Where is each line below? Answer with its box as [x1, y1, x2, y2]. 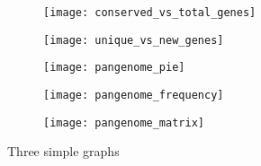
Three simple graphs [7, 142, 120, 161]
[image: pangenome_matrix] [43, 116, 204, 129]
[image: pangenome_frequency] [43, 88, 224, 101]
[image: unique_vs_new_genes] [43, 33, 224, 47]
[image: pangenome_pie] [43, 61, 185, 74]
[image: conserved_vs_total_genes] [43, 6, 256, 19]
